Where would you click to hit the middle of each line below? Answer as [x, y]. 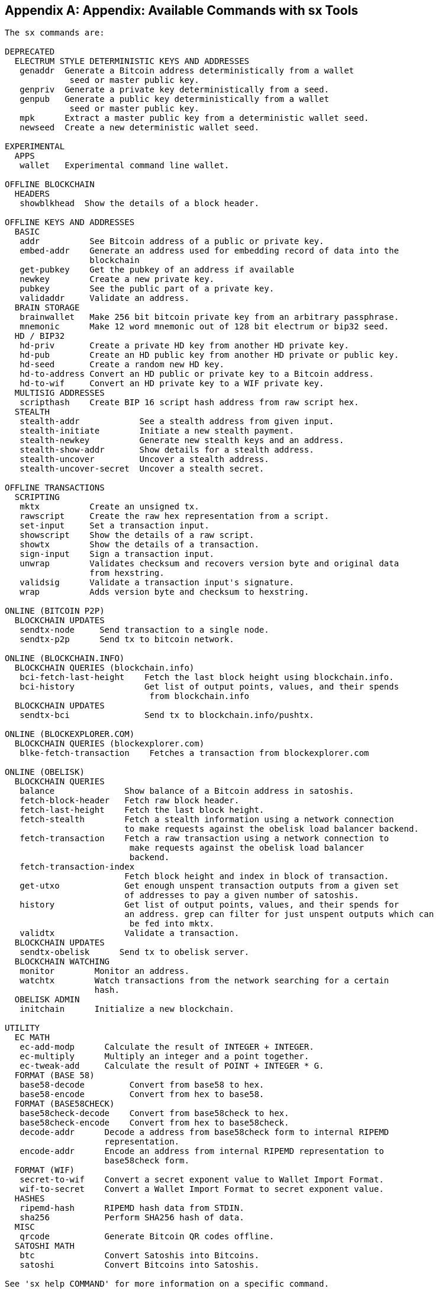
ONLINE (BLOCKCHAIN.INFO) [65, 658]
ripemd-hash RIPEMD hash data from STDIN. [132, 1208]
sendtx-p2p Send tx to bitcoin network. [127, 639]
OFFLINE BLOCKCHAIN [50, 185]
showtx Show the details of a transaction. [139, 545]
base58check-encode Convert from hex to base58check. [154, 1123]
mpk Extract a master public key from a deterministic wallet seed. [194, 118]
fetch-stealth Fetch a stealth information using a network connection [207, 820]
